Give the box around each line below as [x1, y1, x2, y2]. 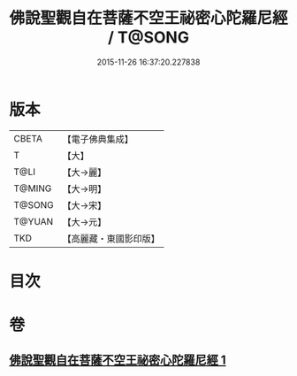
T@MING [13, 182, 52, 195]
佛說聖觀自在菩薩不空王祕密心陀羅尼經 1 [9, 353, 227, 368]
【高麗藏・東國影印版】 [62, 232, 161, 244]
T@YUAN [13, 215, 54, 227]
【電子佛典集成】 [62, 133, 134, 145]
